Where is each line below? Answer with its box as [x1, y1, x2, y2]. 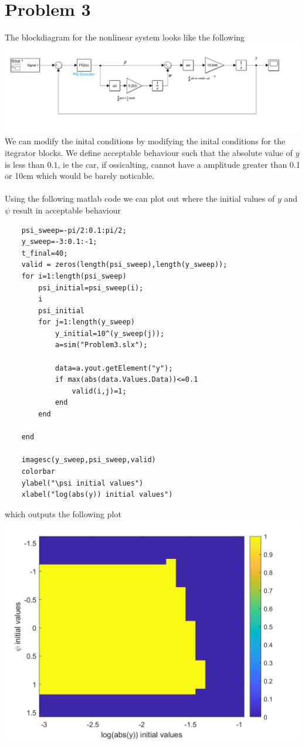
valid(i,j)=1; [72, 386, 127, 395]
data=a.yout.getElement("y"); [55, 364, 173, 372]
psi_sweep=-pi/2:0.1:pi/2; [21, 226, 127, 235]
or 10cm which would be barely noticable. [5, 169, 155, 182]
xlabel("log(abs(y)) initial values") [21, 490, 173, 499]
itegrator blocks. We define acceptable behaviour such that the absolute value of [5, 146, 293, 158]
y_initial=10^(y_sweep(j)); [55, 329, 165, 338]
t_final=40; [21, 249, 68, 257]
